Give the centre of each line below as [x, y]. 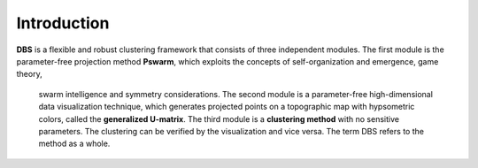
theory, [30, 74]
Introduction [63, 23]
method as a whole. [74, 144]
